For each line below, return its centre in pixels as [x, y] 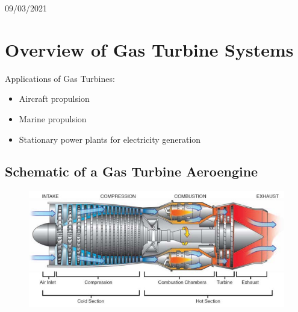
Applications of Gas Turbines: [60, 78]
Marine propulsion [53, 118]
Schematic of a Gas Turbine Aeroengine [132, 171]
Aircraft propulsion [54, 98]
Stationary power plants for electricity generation [110, 139]
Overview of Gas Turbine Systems [149, 49]
